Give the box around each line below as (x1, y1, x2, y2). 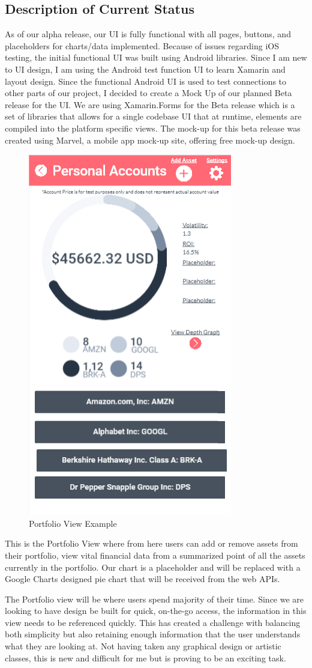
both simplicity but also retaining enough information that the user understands (5, 628, 301, 640)
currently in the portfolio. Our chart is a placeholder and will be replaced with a (5, 560, 301, 573)
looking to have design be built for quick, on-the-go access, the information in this (5, 604, 307, 617)
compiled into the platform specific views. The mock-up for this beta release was (5, 121, 301, 134)
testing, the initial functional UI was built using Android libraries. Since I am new (5, 51, 307, 64)
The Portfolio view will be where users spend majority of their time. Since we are (5, 592, 304, 605)
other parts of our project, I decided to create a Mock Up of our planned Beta (5, 87, 292, 99)
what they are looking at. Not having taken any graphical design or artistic (5, 640, 281, 652)
